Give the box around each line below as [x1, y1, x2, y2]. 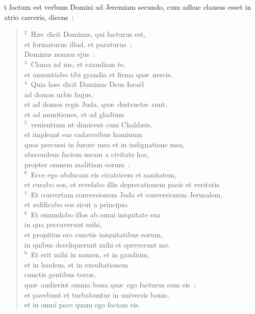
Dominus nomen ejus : [24, 49, 95, 59]
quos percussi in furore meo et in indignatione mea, [24, 139, 185, 149]
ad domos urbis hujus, [24, 88, 93, 99]
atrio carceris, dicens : [4, 11, 74, 22]
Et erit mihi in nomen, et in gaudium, [31, 249, 149, 260]
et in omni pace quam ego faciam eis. [24, 299, 140, 310]
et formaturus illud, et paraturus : [24, 38, 132, 49]
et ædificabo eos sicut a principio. [24, 199, 129, 210]
